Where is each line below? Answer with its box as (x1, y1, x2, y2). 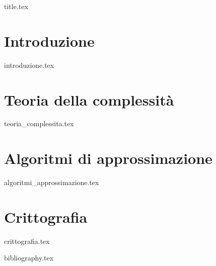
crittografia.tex (4, 235, 50, 246)
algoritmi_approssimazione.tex (4, 177, 99, 188)
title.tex (4, 1, 28, 11)
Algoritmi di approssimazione (4, 148, 212, 168)
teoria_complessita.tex (4, 118, 74, 129)
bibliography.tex (4, 252, 54, 263)
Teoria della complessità (4, 89, 174, 110)
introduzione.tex (4, 59, 54, 70)
